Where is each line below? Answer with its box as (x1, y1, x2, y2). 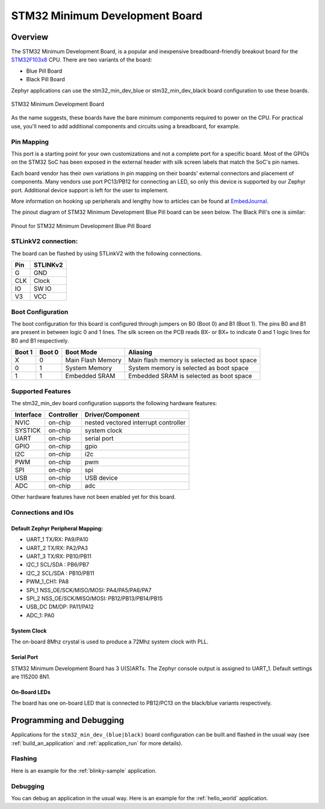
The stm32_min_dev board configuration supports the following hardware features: (11, 399, 217, 406)
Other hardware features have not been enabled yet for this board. (11, 494, 176, 501)
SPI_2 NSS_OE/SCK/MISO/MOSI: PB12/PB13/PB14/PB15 (26, 595, 163, 602)
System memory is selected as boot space (128, 364, 249, 373)
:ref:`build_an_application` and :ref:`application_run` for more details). (11, 739, 183, 746)
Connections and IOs (11, 509, 74, 517)
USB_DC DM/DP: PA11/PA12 (26, 603, 94, 610)
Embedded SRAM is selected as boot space (128, 372, 252, 380)
